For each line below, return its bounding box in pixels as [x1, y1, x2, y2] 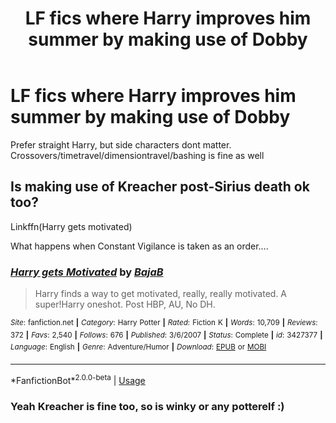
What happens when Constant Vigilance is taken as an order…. [10, 240, 269, 252]
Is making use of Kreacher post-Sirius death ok [10, 178, 310, 196]
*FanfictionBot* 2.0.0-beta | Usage [10, 373, 146, 386]
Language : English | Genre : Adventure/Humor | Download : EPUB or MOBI [10, 342, 267, 352]
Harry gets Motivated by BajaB [10, 265, 164, 279]
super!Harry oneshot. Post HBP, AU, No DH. [34, 298, 216, 311]
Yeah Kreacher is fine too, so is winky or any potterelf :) [10, 399, 285, 413]
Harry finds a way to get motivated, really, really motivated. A [34, 288, 288, 300]
